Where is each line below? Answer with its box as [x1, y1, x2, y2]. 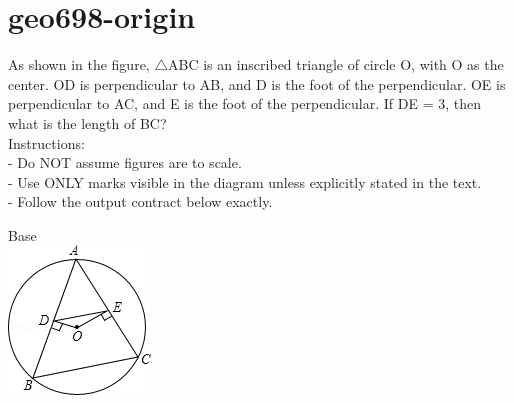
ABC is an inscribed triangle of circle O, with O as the [167, 54, 504, 75]
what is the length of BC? [8, 112, 167, 133]
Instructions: [8, 132, 85, 153]
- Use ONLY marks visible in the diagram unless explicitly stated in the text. [8, 171, 482, 192]
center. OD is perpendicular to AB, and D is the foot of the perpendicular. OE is [8, 73, 506, 94]
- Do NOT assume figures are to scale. [8, 152, 242, 173]
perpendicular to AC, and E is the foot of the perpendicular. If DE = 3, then [8, 93, 481, 114]
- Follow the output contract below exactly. [8, 191, 273, 212]
